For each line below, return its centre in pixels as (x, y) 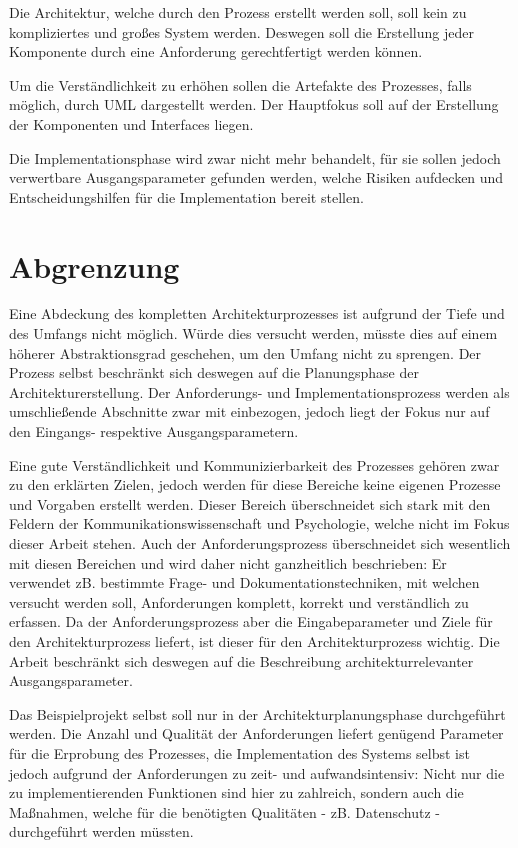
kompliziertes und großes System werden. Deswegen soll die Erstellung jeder (241, 31)
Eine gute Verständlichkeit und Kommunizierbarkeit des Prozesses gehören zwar (254, 464)
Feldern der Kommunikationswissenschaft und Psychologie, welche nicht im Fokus (259, 523)
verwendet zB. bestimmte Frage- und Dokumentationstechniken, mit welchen (244, 582)
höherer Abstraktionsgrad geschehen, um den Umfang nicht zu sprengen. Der (245, 352)
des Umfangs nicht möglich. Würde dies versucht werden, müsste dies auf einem (253, 333)
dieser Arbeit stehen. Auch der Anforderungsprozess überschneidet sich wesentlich (260, 543)
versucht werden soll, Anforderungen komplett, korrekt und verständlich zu (239, 601)
